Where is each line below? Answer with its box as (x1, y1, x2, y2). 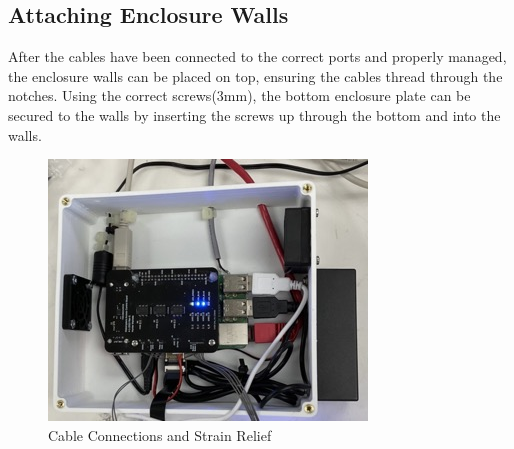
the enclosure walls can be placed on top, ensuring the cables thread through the (8, 65, 503, 86)
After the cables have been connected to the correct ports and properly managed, (8, 46, 507, 67)
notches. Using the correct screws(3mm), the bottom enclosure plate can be (8, 85, 471, 106)
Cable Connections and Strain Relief (48, 424, 272, 445)
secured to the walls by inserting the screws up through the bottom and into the (8, 104, 501, 125)
